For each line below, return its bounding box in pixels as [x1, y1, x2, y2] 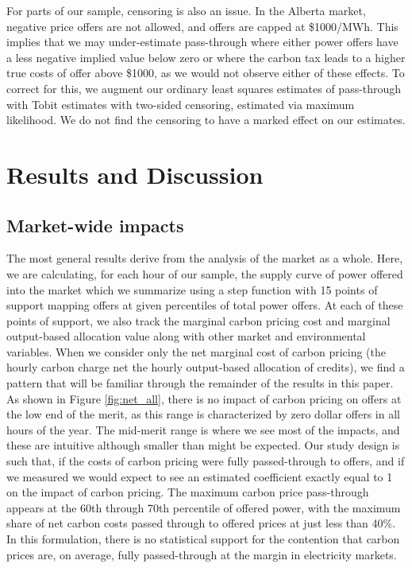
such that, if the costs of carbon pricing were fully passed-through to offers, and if [6, 453, 405, 469]
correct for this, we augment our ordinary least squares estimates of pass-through [6, 80, 402, 96]
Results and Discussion [6, 158, 264, 190]
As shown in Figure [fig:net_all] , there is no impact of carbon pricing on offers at [6, 390, 402, 407]
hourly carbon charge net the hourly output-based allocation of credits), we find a [6, 359, 405, 375]
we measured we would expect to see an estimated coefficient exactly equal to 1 [6, 468, 393, 484]
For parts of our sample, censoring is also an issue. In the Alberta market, [6, 2, 366, 18]
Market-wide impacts [6, 212, 184, 237]
